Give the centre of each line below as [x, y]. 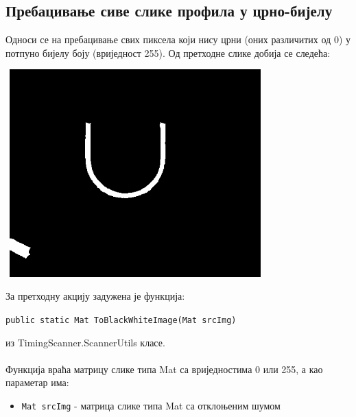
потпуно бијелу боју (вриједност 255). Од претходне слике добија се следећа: [168, 52]
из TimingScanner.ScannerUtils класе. [85, 342]
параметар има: [37, 382]
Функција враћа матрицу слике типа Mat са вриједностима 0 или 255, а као [164, 369]
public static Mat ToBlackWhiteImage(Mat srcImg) [121, 320]
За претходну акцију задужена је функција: [95, 296]
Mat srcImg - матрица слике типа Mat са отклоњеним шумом [151, 405]
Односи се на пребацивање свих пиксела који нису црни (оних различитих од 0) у [178, 39]
